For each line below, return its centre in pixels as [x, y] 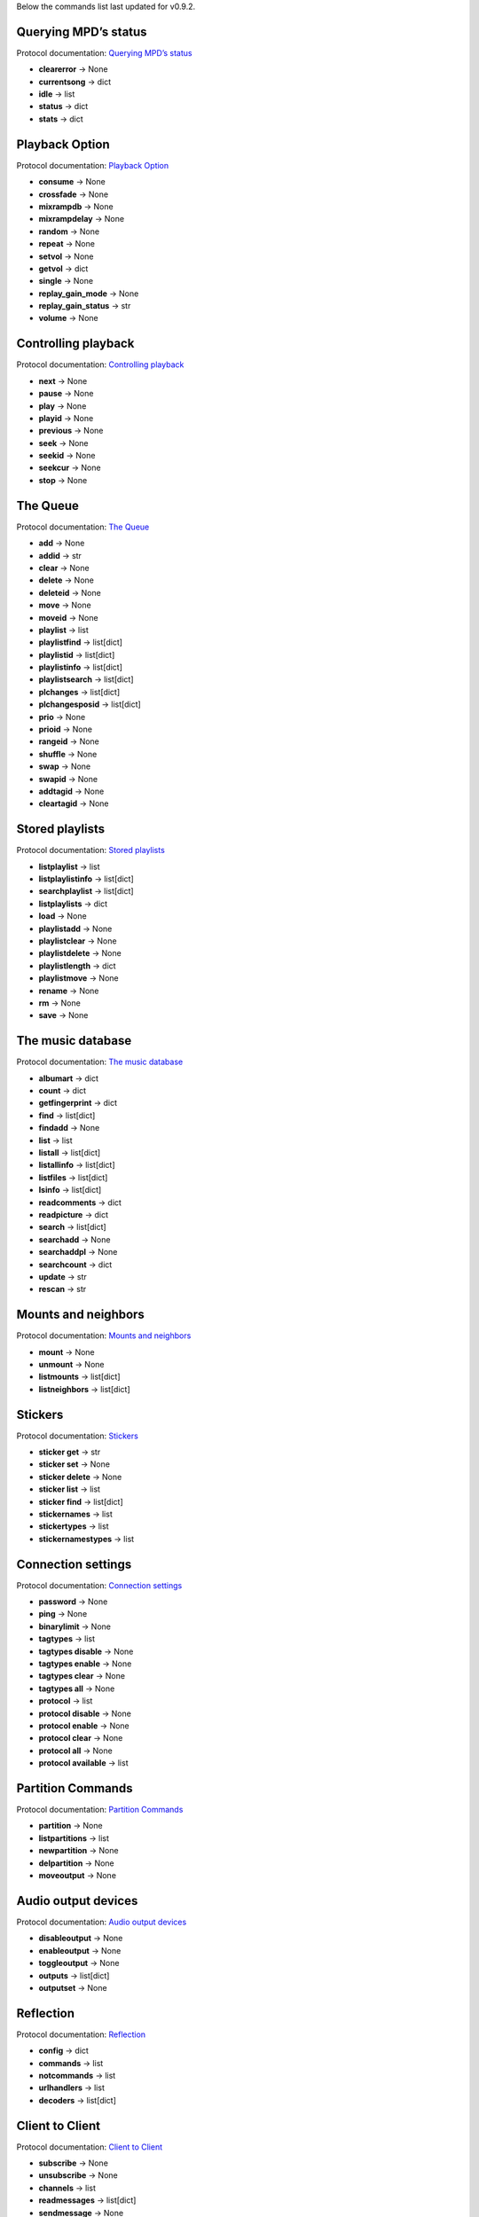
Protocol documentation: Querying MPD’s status [104, 52]
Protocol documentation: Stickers [78, 1436]
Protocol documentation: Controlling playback [100, 364]
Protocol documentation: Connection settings [99, 1585]
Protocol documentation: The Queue [83, 527]
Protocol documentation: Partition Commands [100, 1810]
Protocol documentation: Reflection [81, 2034]
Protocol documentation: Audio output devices [102, 1922]
